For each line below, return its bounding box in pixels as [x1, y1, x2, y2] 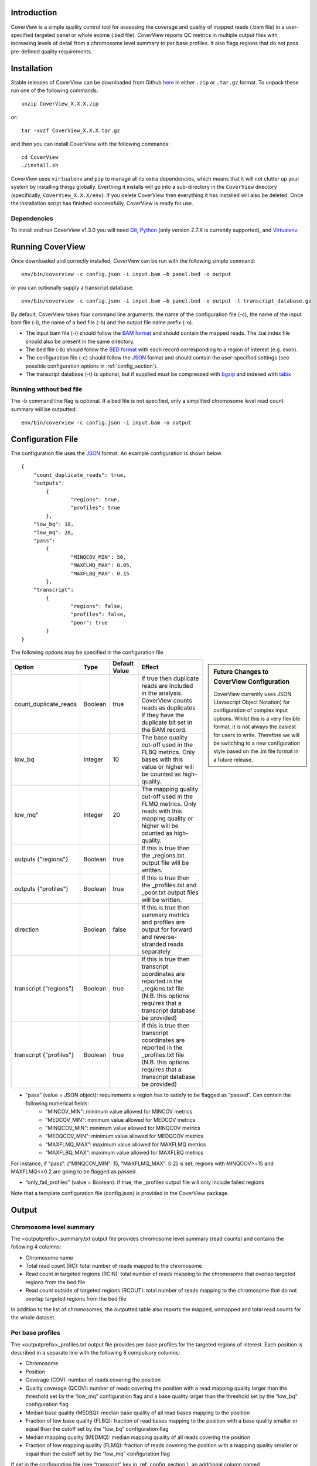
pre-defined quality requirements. [11, 47, 93, 55]
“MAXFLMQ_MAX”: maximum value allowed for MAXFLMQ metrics [45, 1141, 206, 1148]
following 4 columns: [11, 1243, 62, 1250]
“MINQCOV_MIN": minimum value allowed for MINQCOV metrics [45, 1125, 200, 1131]
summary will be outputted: [11, 405, 77, 413]
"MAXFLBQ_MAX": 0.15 [70, 570, 130, 577]
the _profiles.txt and [141, 881, 197, 890]
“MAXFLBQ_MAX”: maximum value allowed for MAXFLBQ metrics [45, 1149, 203, 1156]
